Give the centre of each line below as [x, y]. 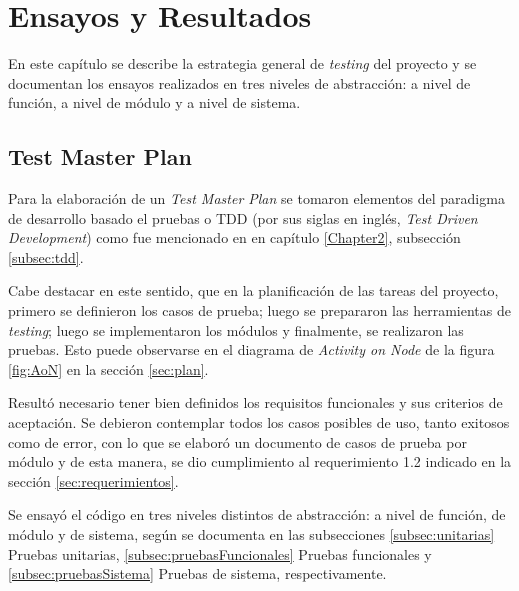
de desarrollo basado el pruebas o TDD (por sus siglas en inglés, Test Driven [243, 217]
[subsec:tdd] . [46, 256]
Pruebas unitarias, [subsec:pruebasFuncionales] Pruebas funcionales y [220, 553]
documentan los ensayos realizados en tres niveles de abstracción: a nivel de [239, 82]
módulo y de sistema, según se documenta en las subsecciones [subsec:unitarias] [251, 534]
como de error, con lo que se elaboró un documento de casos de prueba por [237, 441]
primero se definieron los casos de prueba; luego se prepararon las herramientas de [259, 310]
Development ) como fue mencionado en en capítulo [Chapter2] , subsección [234, 237]
